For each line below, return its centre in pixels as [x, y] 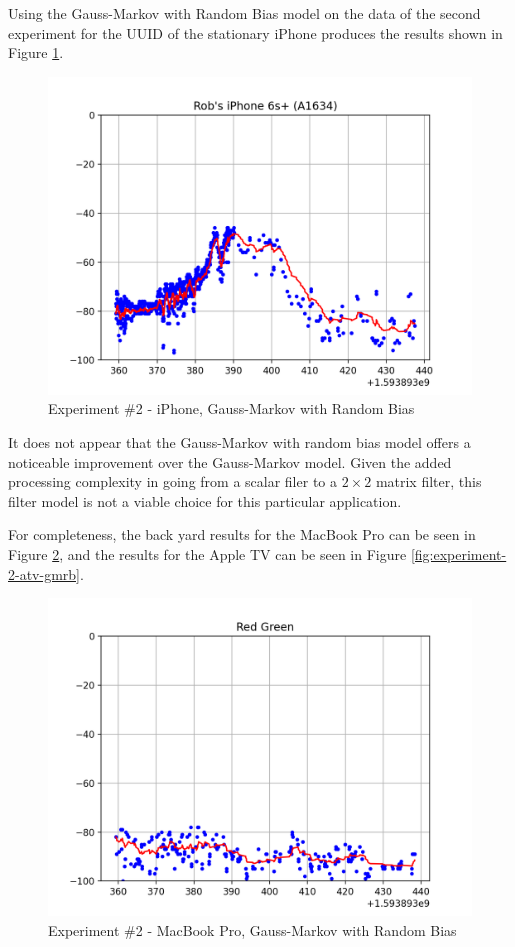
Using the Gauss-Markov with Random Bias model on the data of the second [244, 13]
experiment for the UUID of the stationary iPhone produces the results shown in [255, 32]
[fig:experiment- [458, 553]
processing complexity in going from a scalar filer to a [172, 481]
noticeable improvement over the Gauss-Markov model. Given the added [230, 461]
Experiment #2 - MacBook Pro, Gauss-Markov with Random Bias [252, 929]
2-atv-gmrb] [44, 573]
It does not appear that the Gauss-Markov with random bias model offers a [239, 441]
